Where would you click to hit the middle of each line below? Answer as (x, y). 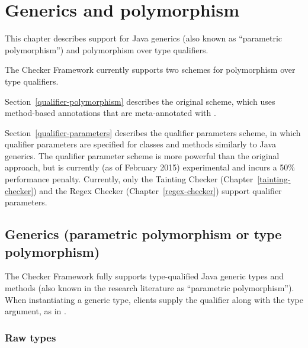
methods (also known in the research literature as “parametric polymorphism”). (150, 288)
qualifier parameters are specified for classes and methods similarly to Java (140, 144)
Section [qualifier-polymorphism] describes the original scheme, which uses (140, 101)
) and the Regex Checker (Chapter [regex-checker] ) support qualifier (158, 190)
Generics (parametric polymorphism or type (143, 234)
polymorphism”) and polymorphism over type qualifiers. (107, 49)
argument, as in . (36, 311)
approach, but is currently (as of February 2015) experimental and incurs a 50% (150, 167)
